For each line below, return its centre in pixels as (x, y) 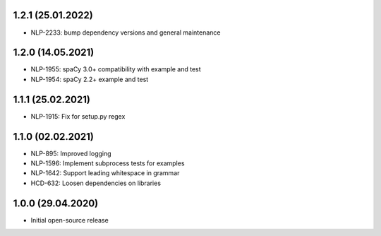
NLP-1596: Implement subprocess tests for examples (108, 163)
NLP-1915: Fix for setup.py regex (78, 116)
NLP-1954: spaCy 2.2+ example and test (90, 79)
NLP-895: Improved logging (71, 153)
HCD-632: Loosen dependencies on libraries (96, 183)
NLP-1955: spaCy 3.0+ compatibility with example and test (116, 69)
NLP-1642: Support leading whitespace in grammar (105, 173)
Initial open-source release (69, 220)
